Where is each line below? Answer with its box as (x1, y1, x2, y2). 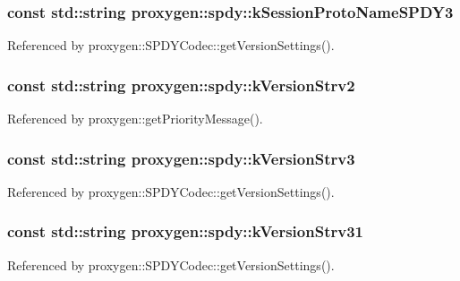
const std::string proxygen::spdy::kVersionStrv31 (7, 220, 363, 243)
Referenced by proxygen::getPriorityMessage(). (7, 109, 263, 128)
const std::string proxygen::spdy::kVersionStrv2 (7, 73, 355, 96)
